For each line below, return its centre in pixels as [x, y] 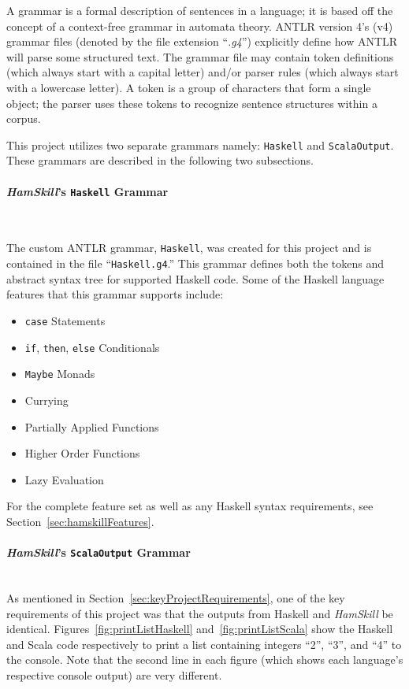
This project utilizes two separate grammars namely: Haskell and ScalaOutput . [200, 144]
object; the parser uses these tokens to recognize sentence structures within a [192, 103]
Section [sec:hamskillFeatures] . [80, 521]
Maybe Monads [60, 374]
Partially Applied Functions [92, 426]
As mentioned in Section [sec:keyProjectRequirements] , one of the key [176, 597]
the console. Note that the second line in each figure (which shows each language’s [205, 659]
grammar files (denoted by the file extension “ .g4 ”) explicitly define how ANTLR [202, 41]
